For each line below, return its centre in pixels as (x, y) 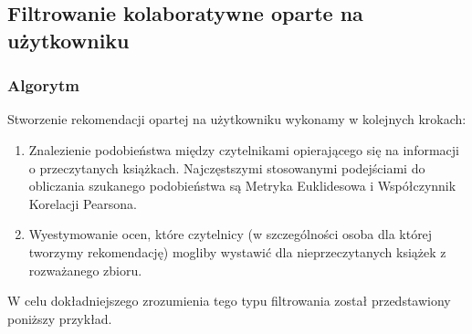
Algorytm (43, 85)
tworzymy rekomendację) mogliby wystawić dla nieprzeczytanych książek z (237, 251)
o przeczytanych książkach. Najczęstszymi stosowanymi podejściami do (227, 167)
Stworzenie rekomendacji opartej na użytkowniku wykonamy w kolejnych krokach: (237, 119)
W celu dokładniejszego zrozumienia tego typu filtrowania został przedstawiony (229, 301)
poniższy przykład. (60, 318)
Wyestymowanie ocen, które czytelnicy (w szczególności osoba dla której (231, 234)
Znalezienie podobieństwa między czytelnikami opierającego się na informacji (244, 149)
